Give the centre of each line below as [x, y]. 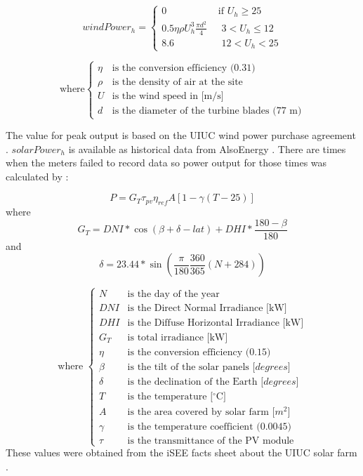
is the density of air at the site [177, 82]
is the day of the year [173, 294]
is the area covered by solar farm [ [201, 412]
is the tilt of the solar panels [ [191, 367]
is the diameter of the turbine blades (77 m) [207, 111]
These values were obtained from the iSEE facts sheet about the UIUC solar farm [181, 452]
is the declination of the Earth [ [196, 382]
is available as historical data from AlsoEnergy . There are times [207, 148]
